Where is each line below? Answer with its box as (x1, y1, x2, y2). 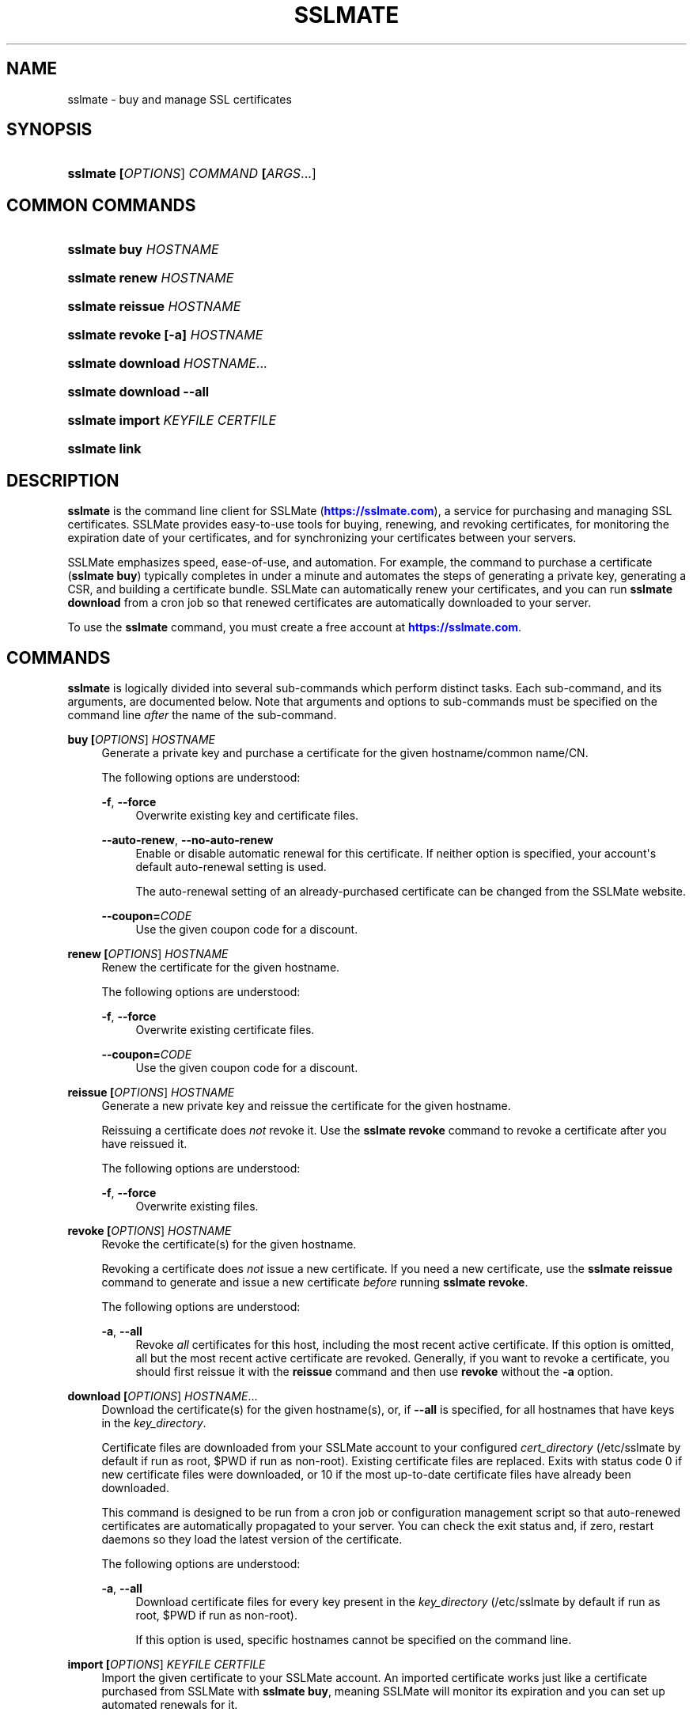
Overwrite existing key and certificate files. (135, 808, 359, 822)
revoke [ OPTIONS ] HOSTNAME (67, 1223, 232, 1237)
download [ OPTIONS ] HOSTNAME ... (67, 1388, 258, 1403)
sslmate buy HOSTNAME (67, 241, 219, 258)
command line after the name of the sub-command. (67, 707, 337, 722)
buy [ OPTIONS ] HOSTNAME (67, 732, 216, 746)
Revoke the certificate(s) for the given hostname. (101, 1237, 357, 1251)
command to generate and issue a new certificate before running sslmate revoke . (101, 1275, 528, 1289)
